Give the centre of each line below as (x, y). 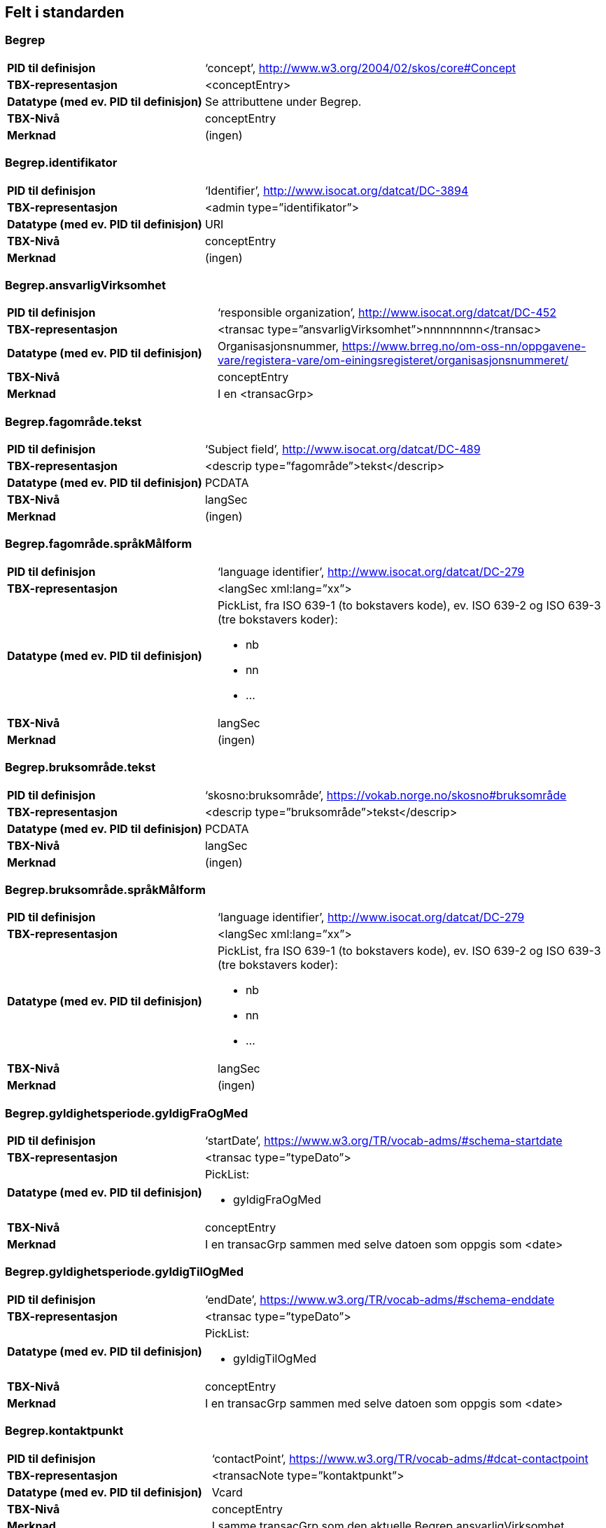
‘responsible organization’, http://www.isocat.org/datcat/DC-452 (387, 313)
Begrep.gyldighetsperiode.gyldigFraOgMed (127, 1113)
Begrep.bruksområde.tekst (80, 768)
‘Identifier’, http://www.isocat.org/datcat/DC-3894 (337, 190)
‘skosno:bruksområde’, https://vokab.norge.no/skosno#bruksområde (386, 795)
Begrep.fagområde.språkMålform (99, 544)
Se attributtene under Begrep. (283, 101)
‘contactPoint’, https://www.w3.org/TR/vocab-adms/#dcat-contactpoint (400, 1458)
